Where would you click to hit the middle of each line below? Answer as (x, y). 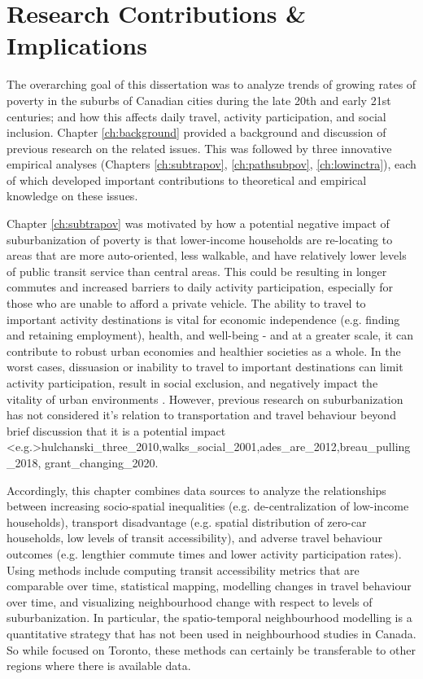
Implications (77, 45)
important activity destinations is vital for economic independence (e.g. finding (203, 319)
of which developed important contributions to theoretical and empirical (187, 180)
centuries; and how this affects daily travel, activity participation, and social (196, 116)
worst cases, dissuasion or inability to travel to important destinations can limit (205, 367)
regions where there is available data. (99, 666)
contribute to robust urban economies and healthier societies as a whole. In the (204, 350)
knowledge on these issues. (72, 196)
